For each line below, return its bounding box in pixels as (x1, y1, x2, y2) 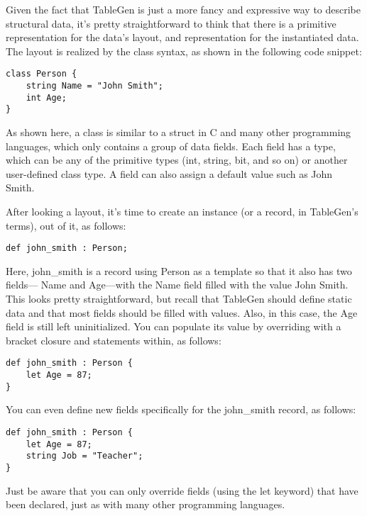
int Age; (26, 92, 67, 103)
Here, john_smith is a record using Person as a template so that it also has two (6, 263, 352, 278)
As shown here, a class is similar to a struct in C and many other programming (6, 125, 351, 139)
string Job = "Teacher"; (26, 451, 143, 461)
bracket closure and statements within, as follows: (6, 332, 221, 347)
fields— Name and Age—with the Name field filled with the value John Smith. (6, 277, 349, 292)
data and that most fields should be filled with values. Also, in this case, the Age (6, 305, 358, 320)
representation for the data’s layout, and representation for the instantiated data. (6, 30, 359, 45)
